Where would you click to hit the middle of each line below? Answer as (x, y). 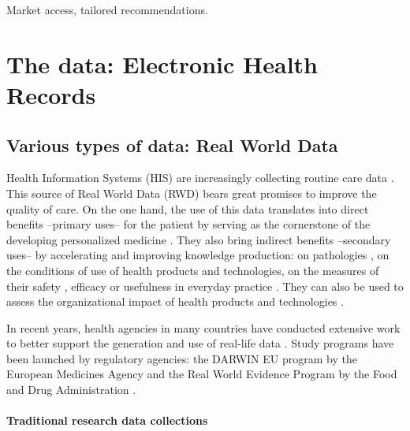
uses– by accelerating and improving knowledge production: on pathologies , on (198, 255)
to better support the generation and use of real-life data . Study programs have (200, 343)
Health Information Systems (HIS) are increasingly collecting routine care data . (200, 178)
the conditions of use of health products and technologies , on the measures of (193, 270)
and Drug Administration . (71, 390)
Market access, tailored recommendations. (107, 9)
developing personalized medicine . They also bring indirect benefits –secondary (199, 239)
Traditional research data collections (107, 420)
